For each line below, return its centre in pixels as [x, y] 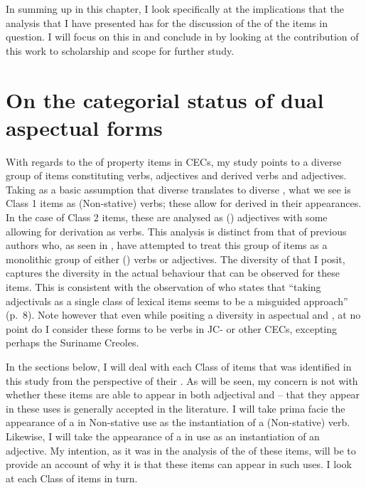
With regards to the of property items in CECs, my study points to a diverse [174, 161]
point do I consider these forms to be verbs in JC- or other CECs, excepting [172, 328]
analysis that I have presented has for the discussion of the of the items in [167, 22]
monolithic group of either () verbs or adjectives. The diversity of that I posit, [176, 259]
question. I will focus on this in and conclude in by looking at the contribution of [182, 37]
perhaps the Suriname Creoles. [72, 343]
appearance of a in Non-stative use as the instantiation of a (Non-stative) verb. [178, 422]
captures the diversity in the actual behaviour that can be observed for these [173, 273]
